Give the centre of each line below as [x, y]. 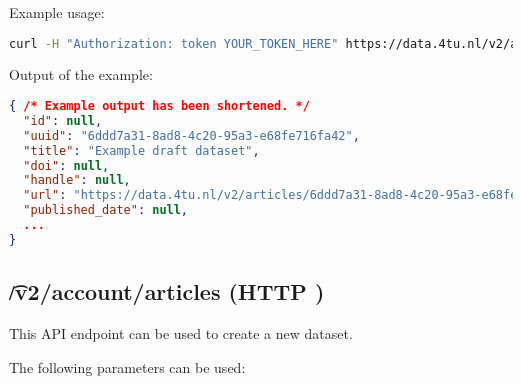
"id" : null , [63, 120]
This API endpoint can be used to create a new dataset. [181, 333]
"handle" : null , [77, 180]
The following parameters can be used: [127, 366]
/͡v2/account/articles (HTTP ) [167, 291]
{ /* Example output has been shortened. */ [159, 106]
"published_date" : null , [106, 210]
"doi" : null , [66, 165]
